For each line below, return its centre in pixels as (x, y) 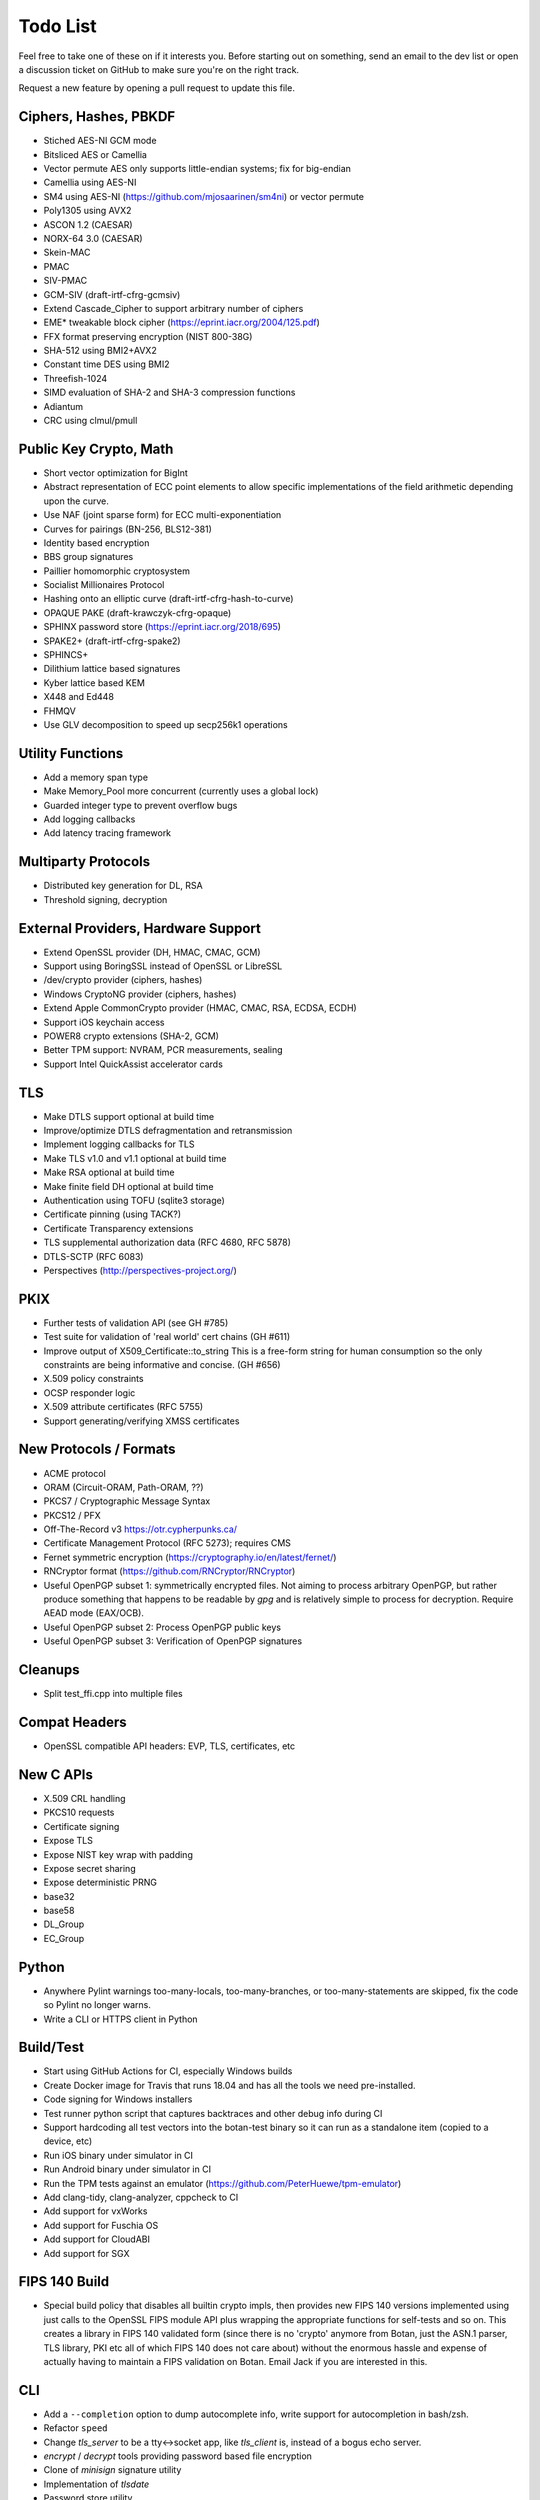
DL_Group (64, 1924)
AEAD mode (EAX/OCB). (94, 1613)
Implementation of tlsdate (96, 2484)
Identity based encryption (96, 542)
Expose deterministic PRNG (100, 1882)
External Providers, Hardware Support (140, 928)
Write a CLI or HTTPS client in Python (121, 2019)
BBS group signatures (88, 557)
